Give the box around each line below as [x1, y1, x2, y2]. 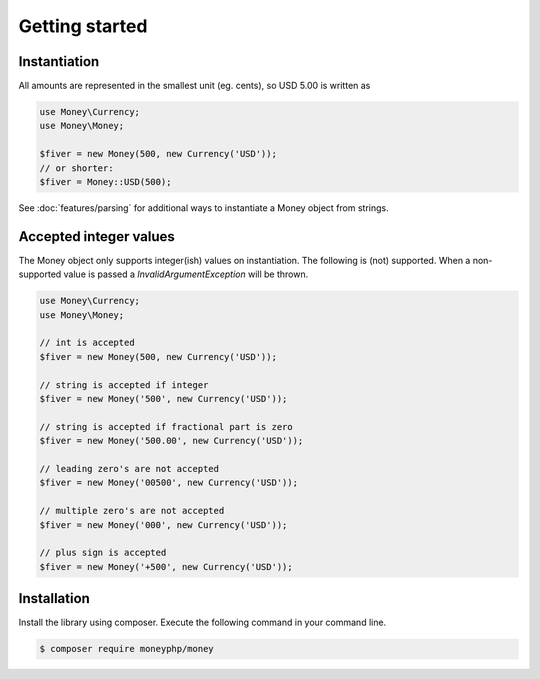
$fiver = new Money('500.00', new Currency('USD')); [39, 435, 304, 447]
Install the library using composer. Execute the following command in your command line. [18, 616, 387, 629]
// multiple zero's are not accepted [39, 505, 225, 517]
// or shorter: [39, 162, 114, 174]
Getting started [18, 15, 148, 37]
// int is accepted [39, 337, 135, 349]
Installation [18, 590, 90, 607]
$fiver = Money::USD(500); [39, 176, 172, 187]
